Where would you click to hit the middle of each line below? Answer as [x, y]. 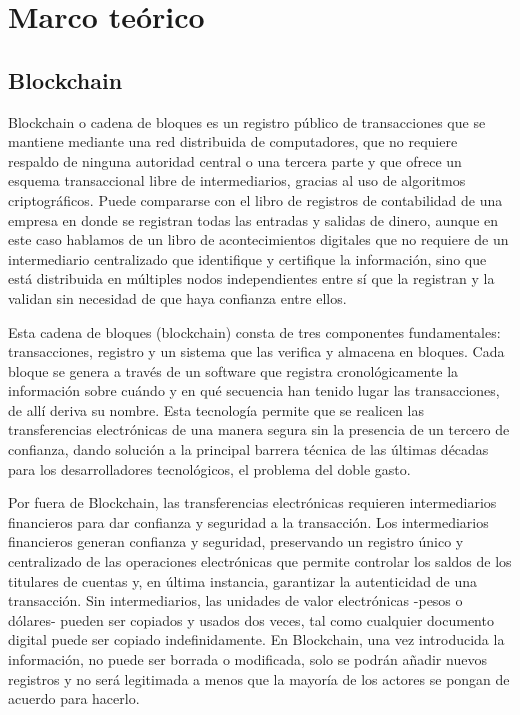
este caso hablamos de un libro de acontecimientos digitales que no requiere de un [258, 239]
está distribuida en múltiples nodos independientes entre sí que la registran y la [251, 278]
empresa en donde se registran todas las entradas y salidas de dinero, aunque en [253, 219]
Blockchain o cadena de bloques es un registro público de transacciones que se [247, 121]
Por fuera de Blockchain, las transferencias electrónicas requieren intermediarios [252, 502]
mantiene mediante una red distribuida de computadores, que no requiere [233, 141]
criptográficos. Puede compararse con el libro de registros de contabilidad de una [255, 199]
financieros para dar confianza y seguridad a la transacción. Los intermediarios [248, 521]
